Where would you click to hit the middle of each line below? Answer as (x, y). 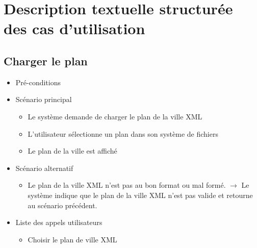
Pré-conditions (38, 82)
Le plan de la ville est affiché (72, 151)
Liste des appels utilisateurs (59, 222)
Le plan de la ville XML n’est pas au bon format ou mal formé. (127, 185)
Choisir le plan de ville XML (72, 239)
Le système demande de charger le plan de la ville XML (115, 116)
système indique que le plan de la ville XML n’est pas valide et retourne (140, 195)
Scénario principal (44, 99)
